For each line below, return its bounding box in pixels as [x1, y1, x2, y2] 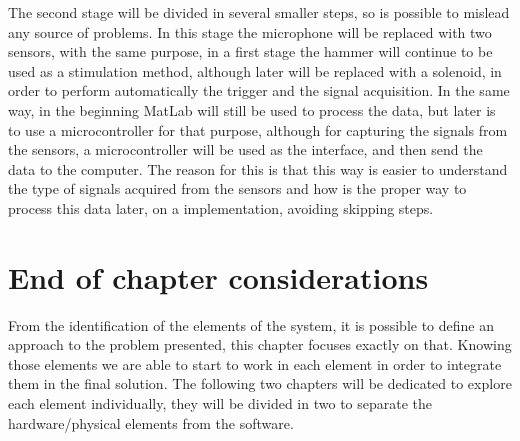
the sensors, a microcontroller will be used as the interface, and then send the [8, 139, 483, 160]
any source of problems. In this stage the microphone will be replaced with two [8, 21, 492, 42]
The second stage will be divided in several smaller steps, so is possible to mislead [8, 2, 510, 22]
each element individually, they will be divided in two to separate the [8, 393, 433, 414]
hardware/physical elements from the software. [8, 412, 294, 433]
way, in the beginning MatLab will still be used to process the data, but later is [8, 99, 496, 120]
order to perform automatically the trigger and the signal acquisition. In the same [8, 80, 510, 101]
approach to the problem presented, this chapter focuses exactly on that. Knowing [8, 334, 512, 355]
